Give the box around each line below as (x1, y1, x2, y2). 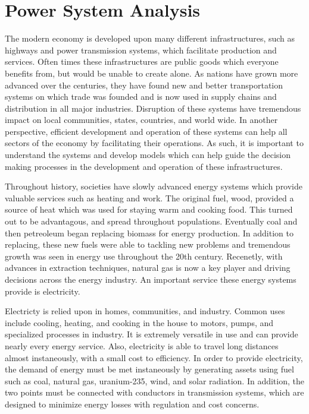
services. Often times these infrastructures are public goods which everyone (5, 55, 279, 68)
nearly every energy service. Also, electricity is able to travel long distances (5, 339, 279, 352)
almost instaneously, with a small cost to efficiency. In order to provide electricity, (5, 351, 303, 364)
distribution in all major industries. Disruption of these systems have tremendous (5, 102, 301, 114)
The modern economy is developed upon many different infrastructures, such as (5, 32, 295, 45)
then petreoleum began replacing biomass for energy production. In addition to (5, 226, 294, 239)
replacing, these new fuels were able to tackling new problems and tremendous (5, 238, 291, 251)
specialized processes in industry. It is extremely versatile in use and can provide (5, 328, 298, 340)
